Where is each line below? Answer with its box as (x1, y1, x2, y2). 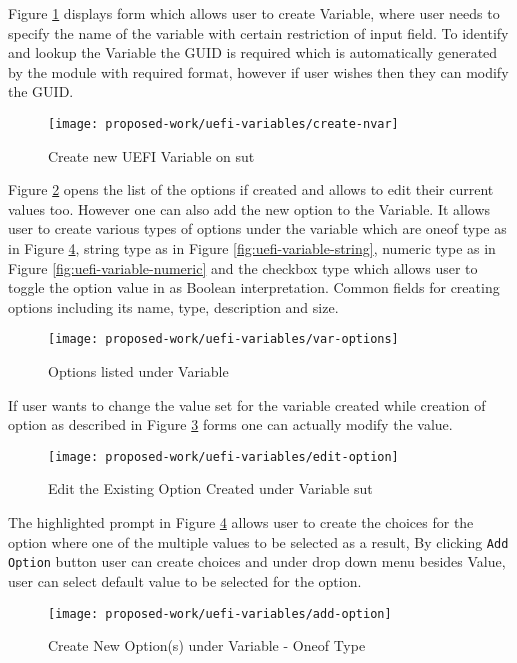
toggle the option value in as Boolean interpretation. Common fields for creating (8, 277, 500, 298)
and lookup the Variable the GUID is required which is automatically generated (8, 42, 498, 63)
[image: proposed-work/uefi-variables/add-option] (48, 606, 392, 621)
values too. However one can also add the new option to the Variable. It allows (8, 198, 491, 219)
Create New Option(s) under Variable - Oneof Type (48, 635, 366, 656)
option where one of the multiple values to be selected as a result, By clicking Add (8, 531, 509, 552)
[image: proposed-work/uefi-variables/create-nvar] (48, 116, 399, 131)
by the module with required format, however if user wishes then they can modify (8, 61, 509, 82)
